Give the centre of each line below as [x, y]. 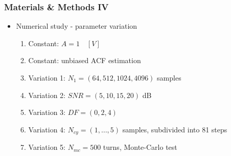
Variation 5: [47, 147]
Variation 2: [47, 95]
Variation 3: [47, 112]
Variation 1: [47, 77]
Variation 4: [47, 129]
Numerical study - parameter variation [77, 26]
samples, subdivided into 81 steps [175, 129]
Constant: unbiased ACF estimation [85, 60]
